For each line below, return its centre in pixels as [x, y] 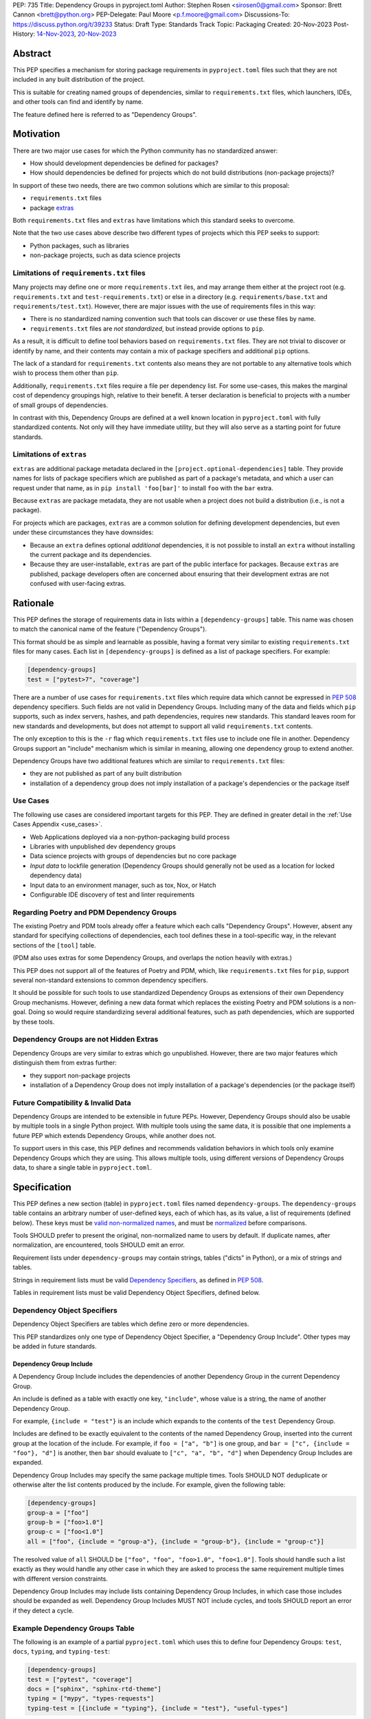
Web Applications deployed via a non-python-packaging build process [130, 837]
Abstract [32, 53]
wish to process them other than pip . [66, 373]
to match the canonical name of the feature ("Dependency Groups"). [110, 629]
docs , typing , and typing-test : [61, 1652]
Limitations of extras [50, 455]
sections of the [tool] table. [54, 945]
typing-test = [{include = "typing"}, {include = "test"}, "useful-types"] [158, 1708]
